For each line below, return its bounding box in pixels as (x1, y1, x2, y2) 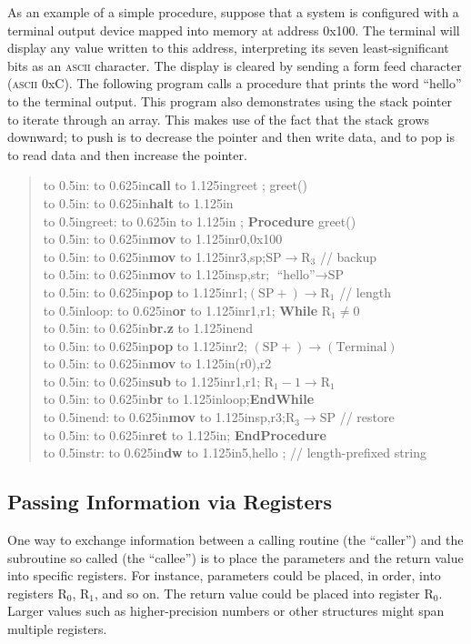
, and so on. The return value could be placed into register (95, 583, 420, 602)
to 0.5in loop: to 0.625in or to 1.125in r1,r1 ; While (43, 300, 318, 319)
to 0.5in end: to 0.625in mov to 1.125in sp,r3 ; (43, 408, 286, 427)
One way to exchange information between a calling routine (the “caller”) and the (7, 530, 464, 549)
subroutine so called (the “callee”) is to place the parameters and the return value (7, 548, 464, 567)
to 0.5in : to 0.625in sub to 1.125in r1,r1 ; (43, 371, 261, 390)
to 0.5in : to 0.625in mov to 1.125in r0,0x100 (43, 229, 283, 248)
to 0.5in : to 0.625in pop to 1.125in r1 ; (43, 282, 247, 301)
